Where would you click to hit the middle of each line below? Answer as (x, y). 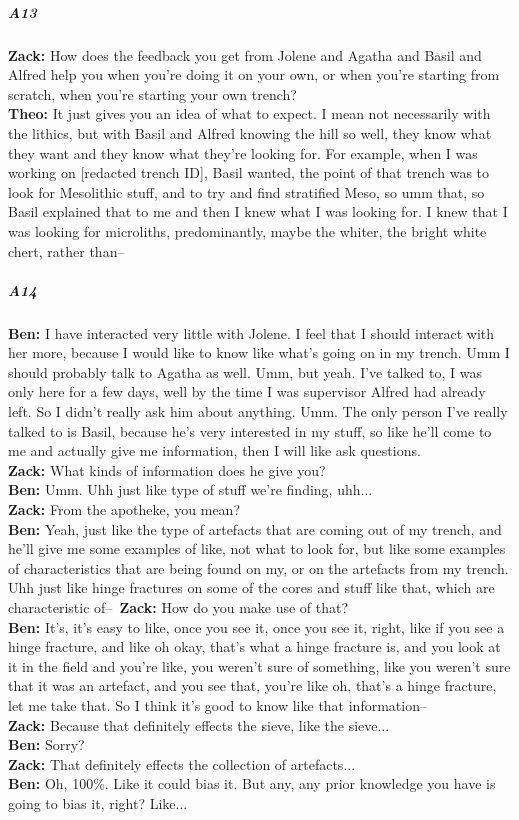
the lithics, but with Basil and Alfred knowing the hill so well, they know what (250, 132)
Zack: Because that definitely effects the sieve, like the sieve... (199, 724)
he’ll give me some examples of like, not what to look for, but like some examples (257, 548)
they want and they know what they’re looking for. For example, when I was (243, 152)
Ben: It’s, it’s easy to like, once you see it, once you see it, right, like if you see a (256, 626)
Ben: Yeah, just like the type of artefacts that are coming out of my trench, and (255, 528)
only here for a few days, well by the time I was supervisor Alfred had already (247, 391)
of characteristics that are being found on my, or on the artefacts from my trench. (258, 567)
